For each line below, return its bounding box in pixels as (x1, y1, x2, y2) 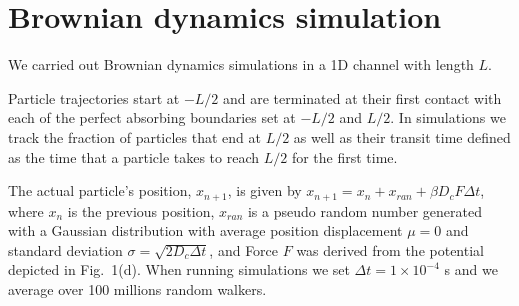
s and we (444, 259, 498, 280)
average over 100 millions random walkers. (8, 278, 267, 299)
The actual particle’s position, (8, 180, 192, 201)
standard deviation (8, 239, 123, 260)
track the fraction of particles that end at (8, 126, 261, 147)
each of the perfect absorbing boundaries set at (8, 107, 296, 128)
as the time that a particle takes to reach (8, 146, 260, 167)
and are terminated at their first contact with (223, 87, 502, 108)
